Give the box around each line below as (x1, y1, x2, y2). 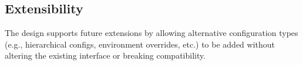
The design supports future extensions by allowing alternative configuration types (5, 27, 298, 39)
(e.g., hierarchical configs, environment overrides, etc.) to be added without (5, 38, 275, 50)
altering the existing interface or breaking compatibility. (5, 49, 206, 62)
